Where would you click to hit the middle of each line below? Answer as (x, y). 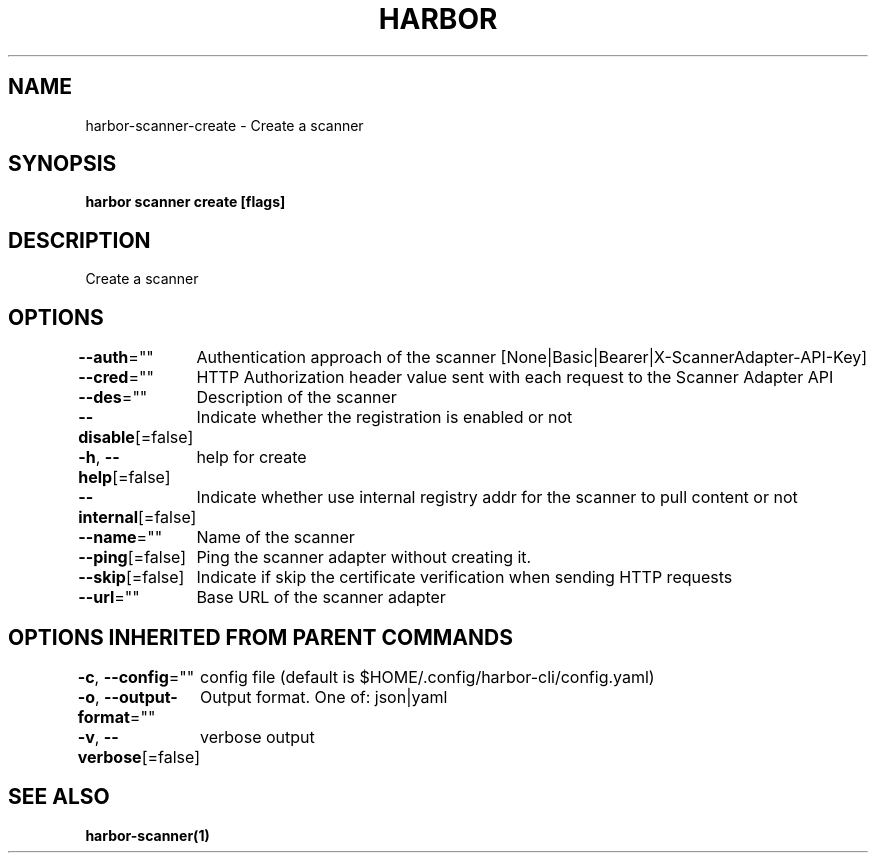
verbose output (257, 736)
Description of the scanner (296, 397)
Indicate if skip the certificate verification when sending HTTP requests (464, 577)
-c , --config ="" (136, 676)
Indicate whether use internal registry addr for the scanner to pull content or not (497, 497)
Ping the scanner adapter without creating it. (364, 557)
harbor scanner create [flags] (185, 202)
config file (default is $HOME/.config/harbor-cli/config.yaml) (427, 676)
